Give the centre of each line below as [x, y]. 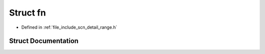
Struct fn [27, 13]
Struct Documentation [44, 41]
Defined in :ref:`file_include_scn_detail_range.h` [69, 27]
